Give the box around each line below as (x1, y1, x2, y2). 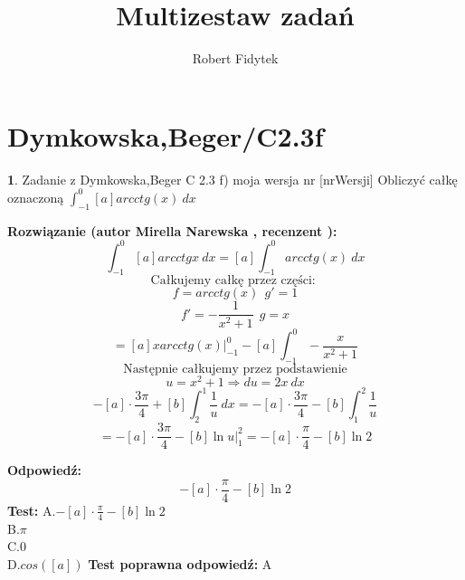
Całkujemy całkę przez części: (150, 274, 316, 288)
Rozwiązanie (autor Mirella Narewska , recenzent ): (7, 221, 337, 240)
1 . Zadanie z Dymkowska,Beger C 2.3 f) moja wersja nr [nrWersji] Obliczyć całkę (7, 169, 458, 188)
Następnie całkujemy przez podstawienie (123, 362, 347, 376)
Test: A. (7, 500, 56, 519)
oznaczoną (7, 187, 64, 206)
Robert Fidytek (192, 49, 279, 68)
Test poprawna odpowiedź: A (88, 554, 272, 573)
